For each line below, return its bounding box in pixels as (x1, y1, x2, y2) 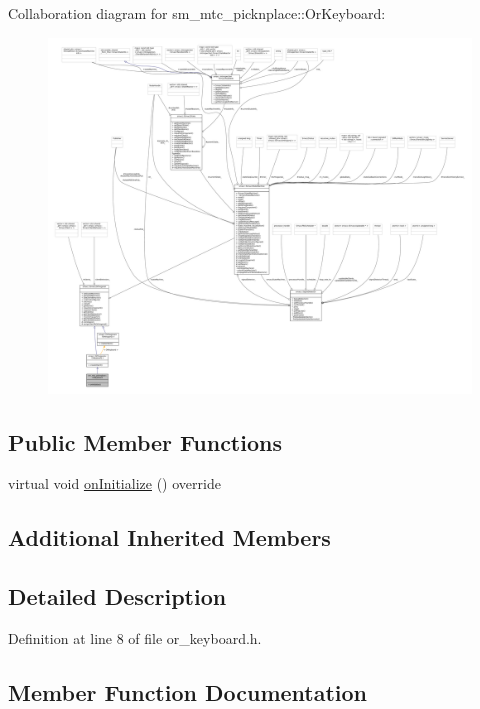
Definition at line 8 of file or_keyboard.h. (8, 628, 262, 649)
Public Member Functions (8, 426, 282, 457)
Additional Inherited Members (8, 522, 331, 553)
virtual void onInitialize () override (8, 473, 221, 494)
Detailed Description (8, 581, 227, 612)
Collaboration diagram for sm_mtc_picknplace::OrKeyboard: (8, 3, 386, 23)
